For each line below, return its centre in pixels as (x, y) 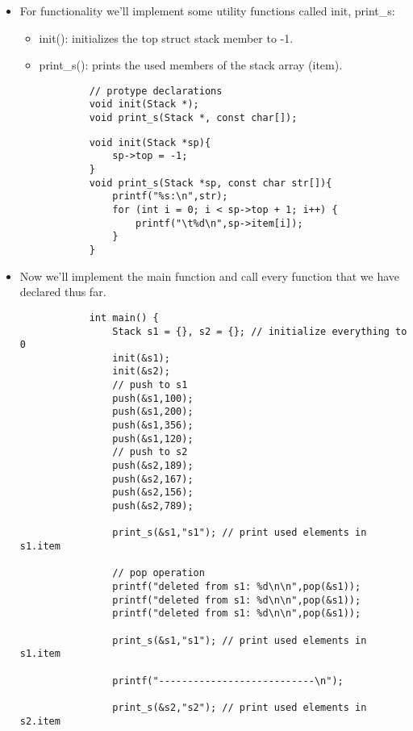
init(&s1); (141, 358)
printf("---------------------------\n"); (228, 681)
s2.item (40, 721)
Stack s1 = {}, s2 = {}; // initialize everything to (260, 331)
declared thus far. (63, 292)
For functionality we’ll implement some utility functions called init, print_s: (207, 10)
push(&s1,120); (153, 439)
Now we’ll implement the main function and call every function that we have (209, 276)
